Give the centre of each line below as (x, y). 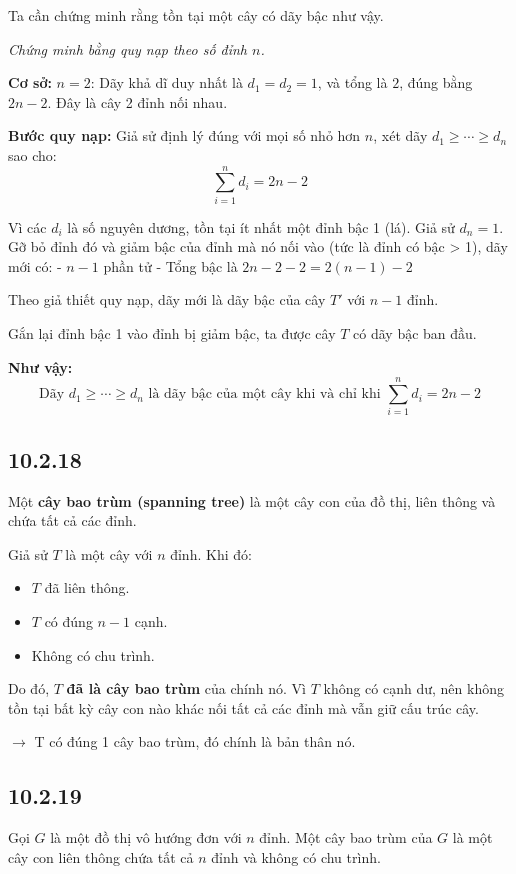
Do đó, (29, 688)
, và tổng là (352, 82)
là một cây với (109, 553)
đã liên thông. (87, 587)
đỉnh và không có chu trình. (296, 856)
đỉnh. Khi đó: (211, 553)
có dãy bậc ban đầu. (415, 333)
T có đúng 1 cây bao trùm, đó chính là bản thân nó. (195, 741)
